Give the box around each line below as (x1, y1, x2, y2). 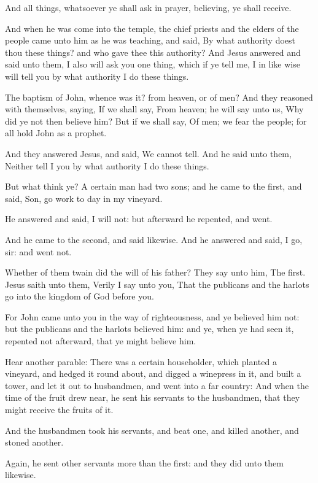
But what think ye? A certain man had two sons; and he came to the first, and (5, 180, 302, 193)
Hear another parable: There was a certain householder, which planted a (5, 355, 277, 368)
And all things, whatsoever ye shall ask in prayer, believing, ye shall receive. (5, 1, 292, 14)
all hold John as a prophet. (5, 126, 107, 139)
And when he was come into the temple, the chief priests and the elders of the (5, 21, 299, 34)
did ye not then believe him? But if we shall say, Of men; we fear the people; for (5, 114, 307, 127)
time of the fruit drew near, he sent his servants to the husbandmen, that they (5, 391, 300, 404)
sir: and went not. (5, 245, 72, 258)
